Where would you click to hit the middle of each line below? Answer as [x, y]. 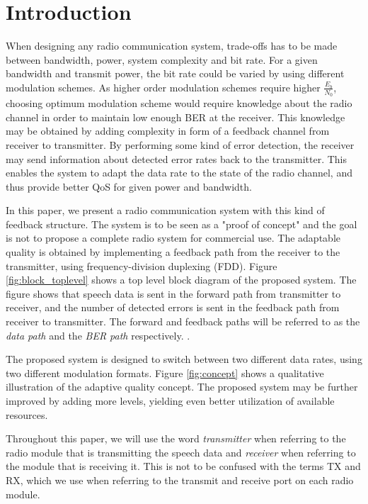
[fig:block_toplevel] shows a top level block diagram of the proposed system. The [181, 280]
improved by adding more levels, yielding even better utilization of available [170, 401]
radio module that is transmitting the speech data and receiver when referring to [181, 452]
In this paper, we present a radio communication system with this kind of [165, 210]
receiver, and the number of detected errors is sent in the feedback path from [173, 307]
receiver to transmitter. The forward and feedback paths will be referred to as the [183, 321]
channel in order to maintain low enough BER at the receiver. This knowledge [176, 117]
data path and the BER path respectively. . [98, 335]
